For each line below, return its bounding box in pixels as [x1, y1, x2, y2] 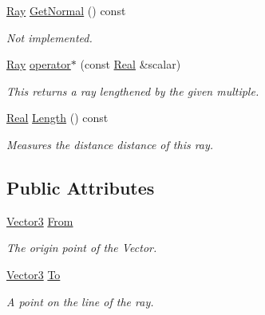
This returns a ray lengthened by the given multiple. [6, 82, 259, 99]
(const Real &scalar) [80, 56, 181, 73]
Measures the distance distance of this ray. [6, 136, 214, 152]
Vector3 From [6, 212, 73, 229]
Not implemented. [6, 29, 93, 45]
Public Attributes [6, 175, 155, 199]
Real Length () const [6, 109, 109, 126]
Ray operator [6, 56, 71, 73]
